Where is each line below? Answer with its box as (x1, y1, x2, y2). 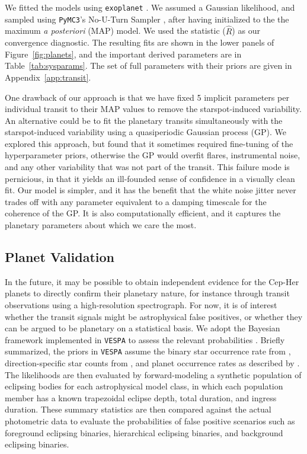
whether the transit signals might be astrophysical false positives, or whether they (5, 310, 303, 322)
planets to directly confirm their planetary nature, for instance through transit (5, 287, 290, 299)
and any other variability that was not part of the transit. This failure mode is (5, 161, 290, 173)
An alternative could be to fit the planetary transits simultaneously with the (5, 114, 283, 126)
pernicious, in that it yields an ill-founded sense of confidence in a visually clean (5, 172, 295, 184)
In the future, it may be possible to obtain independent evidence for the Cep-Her (5, 275, 299, 287)
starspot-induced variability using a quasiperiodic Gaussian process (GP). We (5, 126, 286, 138)
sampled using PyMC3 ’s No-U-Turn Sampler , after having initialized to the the (5, 12, 289, 25)
